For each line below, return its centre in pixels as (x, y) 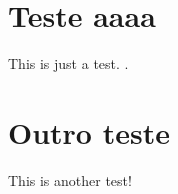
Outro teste (89, 131)
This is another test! (70, 179)
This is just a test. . (68, 63)
